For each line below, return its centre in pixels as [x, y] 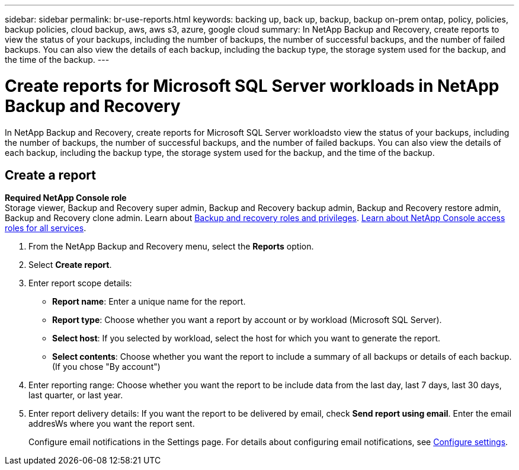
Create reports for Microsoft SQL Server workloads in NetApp [252, 86]
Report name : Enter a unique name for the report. [149, 302]
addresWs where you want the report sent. [112, 424]
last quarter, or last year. [76, 395]
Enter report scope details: [80, 283]
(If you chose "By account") [106, 367]
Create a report [50, 175]
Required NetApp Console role [66, 198]
